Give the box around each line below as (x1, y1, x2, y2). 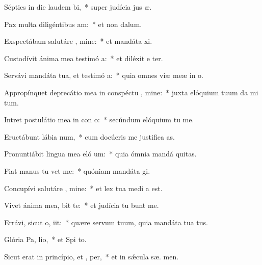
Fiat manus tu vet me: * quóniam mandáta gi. (4, 165, 150, 176)
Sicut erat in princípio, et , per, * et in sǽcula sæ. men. (4, 251, 179, 261)
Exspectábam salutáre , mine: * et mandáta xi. (4, 36, 152, 46)
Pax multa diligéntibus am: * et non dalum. (4, 18, 142, 29)
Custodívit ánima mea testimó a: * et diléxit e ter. (4, 52, 163, 63)
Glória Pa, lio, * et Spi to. (4, 234, 87, 245)
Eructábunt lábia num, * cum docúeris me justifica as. (4, 131, 175, 142)
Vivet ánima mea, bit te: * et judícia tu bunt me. (4, 200, 159, 210)
